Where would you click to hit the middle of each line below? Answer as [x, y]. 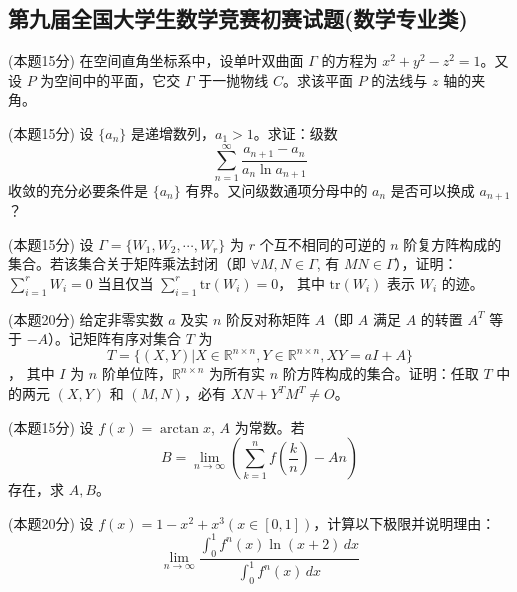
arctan [180, 428]
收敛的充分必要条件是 [78, 189]
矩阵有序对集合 [132, 338]
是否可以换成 [432, 189]
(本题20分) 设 [51, 522]
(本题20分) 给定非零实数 [86, 318]
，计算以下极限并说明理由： [404, 522]
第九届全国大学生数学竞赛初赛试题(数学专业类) [238, 18]
